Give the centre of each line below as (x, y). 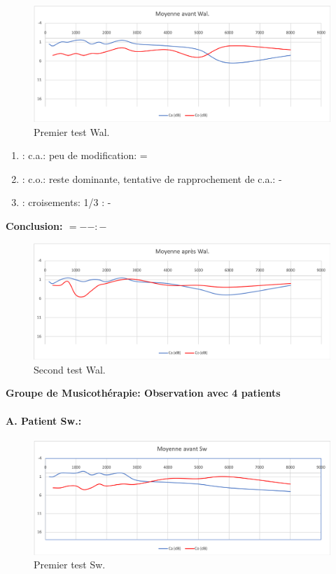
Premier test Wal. (72, 131)
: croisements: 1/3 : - (66, 202)
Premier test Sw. (70, 565)
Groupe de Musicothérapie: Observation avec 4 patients (143, 393)
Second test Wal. (70, 369)
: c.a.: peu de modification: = (85, 155)
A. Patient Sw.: (44, 420)
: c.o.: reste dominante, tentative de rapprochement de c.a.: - (152, 178)
